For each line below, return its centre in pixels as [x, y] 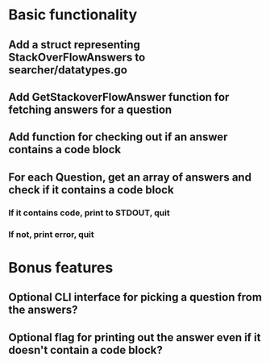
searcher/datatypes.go [68, 70]
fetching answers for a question [90, 109]
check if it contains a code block [91, 190]
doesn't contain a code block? [86, 350]
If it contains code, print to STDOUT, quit [89, 213]
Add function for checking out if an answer [118, 137]
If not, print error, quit [51, 234]
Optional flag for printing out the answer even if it [135, 337]
